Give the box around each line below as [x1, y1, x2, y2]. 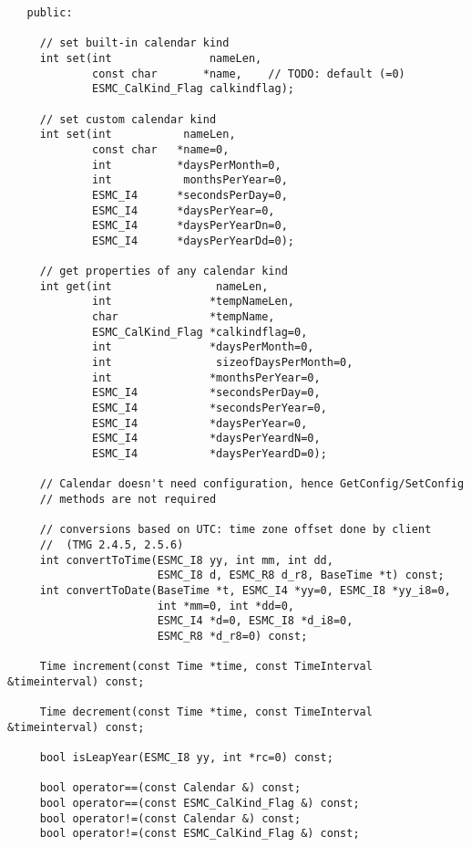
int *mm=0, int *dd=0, [157, 599, 294, 612]
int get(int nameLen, [39, 279, 269, 293]
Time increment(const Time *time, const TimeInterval [39, 660, 373, 674]
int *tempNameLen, [92, 295, 294, 308]
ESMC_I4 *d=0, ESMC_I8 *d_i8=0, [157, 614, 353, 628]
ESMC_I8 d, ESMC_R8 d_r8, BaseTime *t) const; [157, 569, 445, 582]
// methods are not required [39, 493, 217, 506]
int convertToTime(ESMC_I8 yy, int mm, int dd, [39, 553, 333, 567]
